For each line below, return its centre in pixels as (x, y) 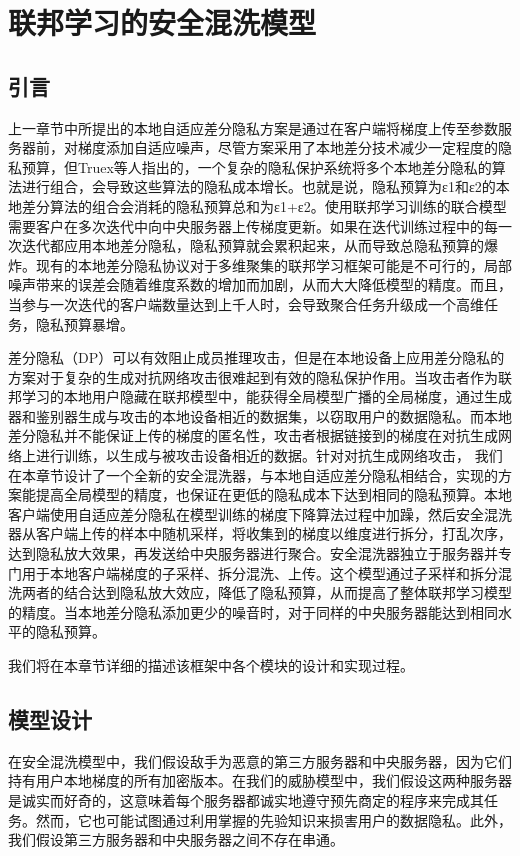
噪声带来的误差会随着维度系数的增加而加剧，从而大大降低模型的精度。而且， (260, 284)
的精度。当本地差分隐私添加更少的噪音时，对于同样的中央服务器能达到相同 (253, 611)
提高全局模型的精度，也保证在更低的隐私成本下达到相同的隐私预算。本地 (273, 494)
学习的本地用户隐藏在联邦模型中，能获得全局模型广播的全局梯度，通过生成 (266, 396)
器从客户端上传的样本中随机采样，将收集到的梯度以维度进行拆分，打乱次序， (260, 533)
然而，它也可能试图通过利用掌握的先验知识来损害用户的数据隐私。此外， (273, 819)
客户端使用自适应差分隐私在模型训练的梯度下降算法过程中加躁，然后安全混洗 (260, 513)
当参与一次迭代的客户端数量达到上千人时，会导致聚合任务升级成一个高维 (246, 303)
